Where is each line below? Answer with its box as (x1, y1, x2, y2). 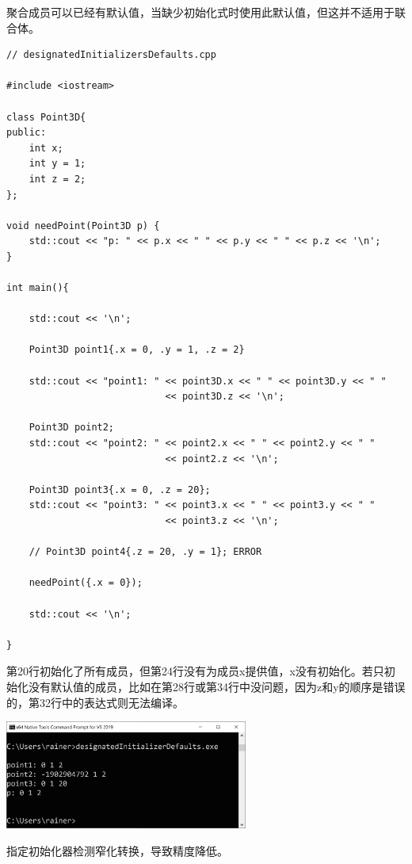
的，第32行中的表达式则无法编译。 (6, 694, 184, 710)
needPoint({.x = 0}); (29, 577, 143, 589)
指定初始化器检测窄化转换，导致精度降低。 (6, 842, 228, 858)
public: (6, 127, 47, 139)
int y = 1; (29, 158, 86, 170)
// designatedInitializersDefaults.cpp (6, 49, 216, 61)
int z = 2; (29, 173, 86, 185)
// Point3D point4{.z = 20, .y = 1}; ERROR (29, 546, 262, 558)
